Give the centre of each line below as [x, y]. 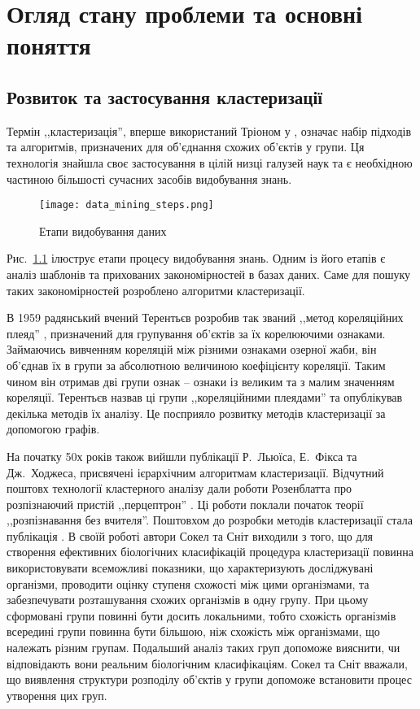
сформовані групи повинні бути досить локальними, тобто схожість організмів [201, 615]
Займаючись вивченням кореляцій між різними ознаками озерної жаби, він [192, 349]
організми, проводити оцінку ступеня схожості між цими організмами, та [188, 583]
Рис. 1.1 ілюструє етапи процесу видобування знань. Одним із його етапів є [196, 258]
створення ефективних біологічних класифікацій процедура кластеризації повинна [210, 552]
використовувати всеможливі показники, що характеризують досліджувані [190, 568]
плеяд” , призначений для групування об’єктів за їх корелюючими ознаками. [196, 333]
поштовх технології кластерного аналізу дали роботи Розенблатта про [179, 488]
